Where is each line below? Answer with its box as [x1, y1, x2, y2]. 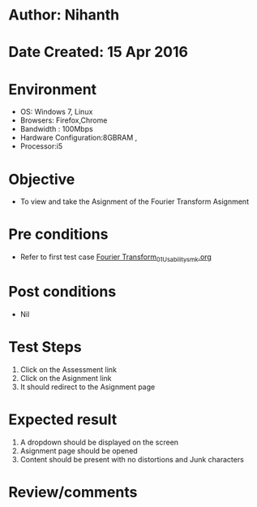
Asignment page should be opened [19, 445, 138, 456]
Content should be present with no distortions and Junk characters [19, 454, 245, 464]
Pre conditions [8, 225, 109, 244]
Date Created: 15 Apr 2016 [8, 43, 189, 62]
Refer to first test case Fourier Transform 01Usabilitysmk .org [19, 252, 212, 263]
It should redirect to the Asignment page [19, 382, 156, 392]
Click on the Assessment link [19, 364, 118, 375]
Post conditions [8, 283, 117, 301]
